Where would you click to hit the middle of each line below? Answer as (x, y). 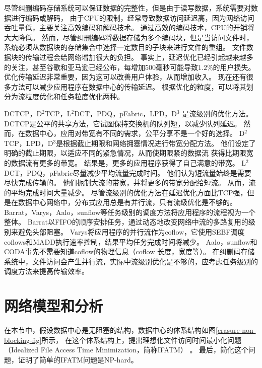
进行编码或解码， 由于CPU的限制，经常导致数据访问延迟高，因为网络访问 (133, 17)
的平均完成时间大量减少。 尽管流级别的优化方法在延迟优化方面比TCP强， (126, 192)
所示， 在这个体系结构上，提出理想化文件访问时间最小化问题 (141, 340)
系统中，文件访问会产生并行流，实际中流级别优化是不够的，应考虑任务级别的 (131, 261)
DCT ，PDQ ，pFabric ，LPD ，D (126, 113)
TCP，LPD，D (29, 143)
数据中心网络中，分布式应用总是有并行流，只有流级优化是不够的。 (127, 202)
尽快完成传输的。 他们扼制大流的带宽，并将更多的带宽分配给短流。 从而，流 (130, 182)
